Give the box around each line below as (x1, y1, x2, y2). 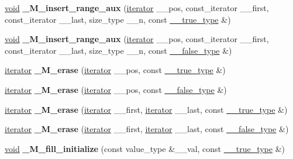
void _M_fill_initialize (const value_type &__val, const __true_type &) (5, 142, 285, 154)
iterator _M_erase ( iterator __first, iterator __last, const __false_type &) (5, 123, 289, 135)
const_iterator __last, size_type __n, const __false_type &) (5, 44, 232, 56)
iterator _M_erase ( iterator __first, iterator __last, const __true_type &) (5, 103, 288, 115)
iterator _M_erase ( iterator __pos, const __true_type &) (5, 64, 226, 76)
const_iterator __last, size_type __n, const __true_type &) (5, 13, 231, 25)
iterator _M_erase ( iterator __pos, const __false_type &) (5, 83, 227, 95)
